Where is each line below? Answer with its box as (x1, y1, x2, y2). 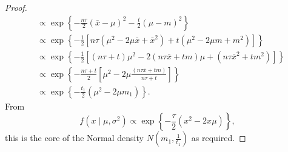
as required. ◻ (191, 131, 246, 144)
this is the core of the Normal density (5, 131, 144, 144)
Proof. (5, 1, 27, 13)
